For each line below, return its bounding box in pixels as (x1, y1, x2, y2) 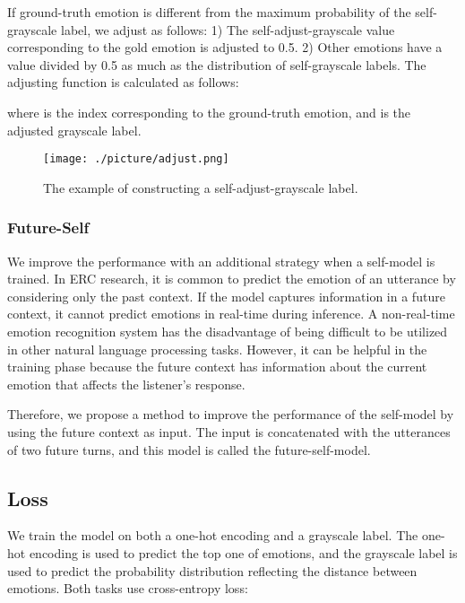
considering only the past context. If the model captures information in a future (7, 286, 445, 305)
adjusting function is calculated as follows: (7, 73, 239, 92)
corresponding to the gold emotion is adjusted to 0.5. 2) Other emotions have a (7, 38, 443, 57)
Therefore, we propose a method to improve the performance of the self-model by (7, 405, 454, 424)
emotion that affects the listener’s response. (7, 374, 245, 393)
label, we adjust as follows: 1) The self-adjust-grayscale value (60, 20, 395, 39)
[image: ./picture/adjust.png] (43, 153, 229, 166)
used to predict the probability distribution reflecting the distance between (7, 561, 418, 580)
